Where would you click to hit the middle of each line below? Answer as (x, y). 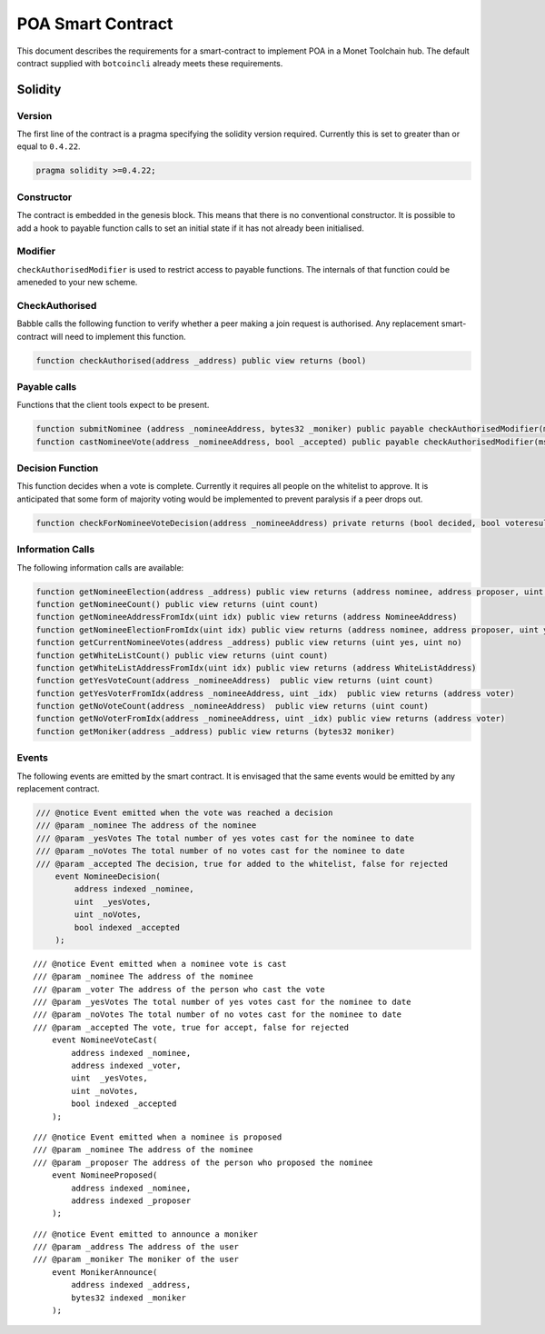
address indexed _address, (131, 1285)
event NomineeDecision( (108, 876)
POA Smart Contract (95, 24)
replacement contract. (58, 789)
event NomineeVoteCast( (104, 1040)
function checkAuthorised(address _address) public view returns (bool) (201, 360)
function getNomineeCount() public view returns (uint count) (177, 604)
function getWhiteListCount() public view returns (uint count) (182, 655)
